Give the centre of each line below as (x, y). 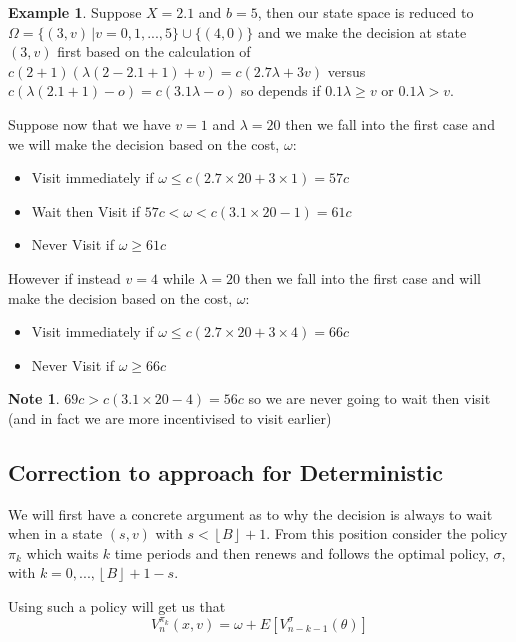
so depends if (280, 90)
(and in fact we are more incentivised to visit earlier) (170, 417)
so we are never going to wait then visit (369, 398)
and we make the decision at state (362, 31)
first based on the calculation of (154, 51)
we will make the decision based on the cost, (144, 143)
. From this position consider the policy (387, 533)
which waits (62, 552)
